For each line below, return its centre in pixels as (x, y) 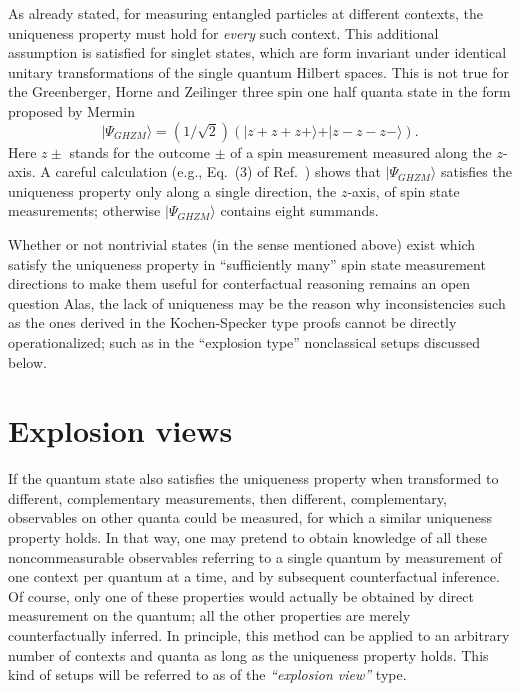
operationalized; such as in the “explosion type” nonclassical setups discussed (244, 341)
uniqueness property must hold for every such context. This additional (223, 32)
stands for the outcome (139, 151)
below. (27, 361)
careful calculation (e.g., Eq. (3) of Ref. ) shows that (218, 171)
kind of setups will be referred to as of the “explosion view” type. (207, 674)
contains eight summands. (299, 210)
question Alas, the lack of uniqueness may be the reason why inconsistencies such (257, 302)
